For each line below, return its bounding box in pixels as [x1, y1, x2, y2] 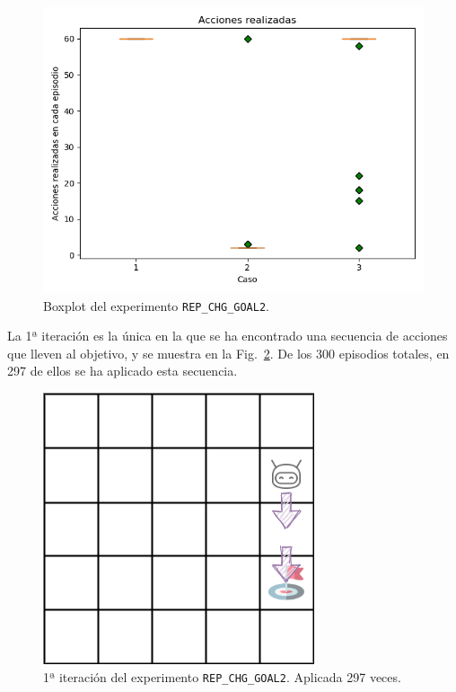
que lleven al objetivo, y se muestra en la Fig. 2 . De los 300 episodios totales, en [7, 343, 450, 362]
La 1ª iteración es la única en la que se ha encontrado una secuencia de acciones [7, 326, 448, 345]
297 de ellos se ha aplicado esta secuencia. [7, 361, 238, 380]
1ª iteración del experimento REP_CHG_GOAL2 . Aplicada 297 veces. [43, 667, 401, 686]
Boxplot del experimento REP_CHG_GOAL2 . [43, 296, 269, 315]
